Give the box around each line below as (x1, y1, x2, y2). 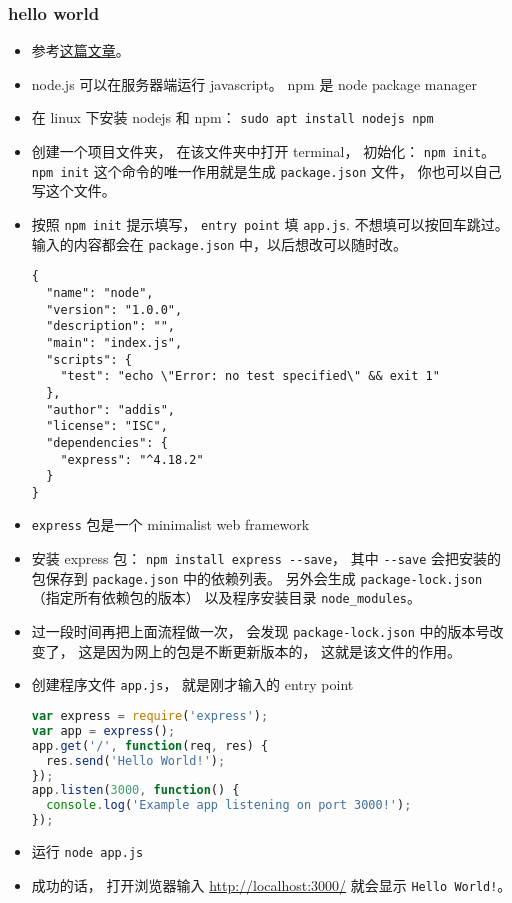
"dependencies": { (46, 435, 168, 450)
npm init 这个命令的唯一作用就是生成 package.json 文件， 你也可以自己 (31, 160, 502, 181)
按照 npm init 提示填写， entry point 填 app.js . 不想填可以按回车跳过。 (31, 213, 509, 234)
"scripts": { (46, 352, 133, 367)
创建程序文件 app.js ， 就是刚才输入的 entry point (31, 674, 354, 695)
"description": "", (46, 319, 175, 334)
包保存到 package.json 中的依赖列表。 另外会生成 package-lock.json (31, 567, 483, 588)
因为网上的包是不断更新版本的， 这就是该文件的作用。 (106, 640, 462, 661)
